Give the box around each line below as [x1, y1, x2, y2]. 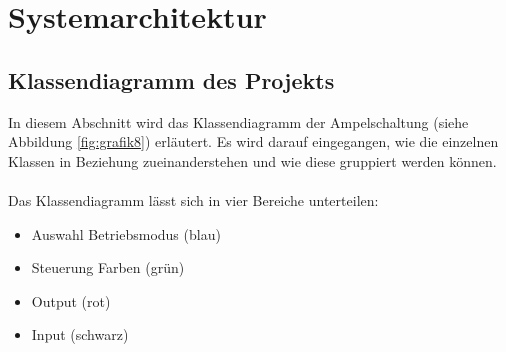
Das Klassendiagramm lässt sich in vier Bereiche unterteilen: [8, 189, 379, 210]
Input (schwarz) [31, 324, 129, 345]
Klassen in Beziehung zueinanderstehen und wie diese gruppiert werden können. [8, 150, 497, 171]
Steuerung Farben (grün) [31, 257, 185, 278]
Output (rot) [31, 290, 111, 311]
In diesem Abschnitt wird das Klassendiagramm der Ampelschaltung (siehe [8, 111, 469, 132]
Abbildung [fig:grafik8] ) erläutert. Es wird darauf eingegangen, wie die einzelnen [8, 131, 499, 152]
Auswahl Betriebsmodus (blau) [31, 223, 221, 244]
